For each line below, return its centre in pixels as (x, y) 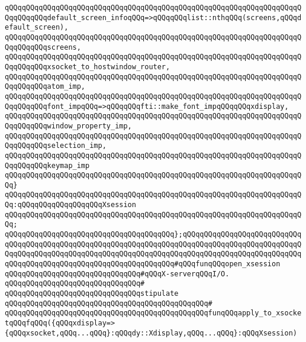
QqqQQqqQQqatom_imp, (45, 87)
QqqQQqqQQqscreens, (43, 47)
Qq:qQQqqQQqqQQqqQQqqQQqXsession (70, 205)
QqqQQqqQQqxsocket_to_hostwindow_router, (88, 67)
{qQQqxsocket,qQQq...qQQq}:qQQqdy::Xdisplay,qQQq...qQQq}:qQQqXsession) (151, 333)
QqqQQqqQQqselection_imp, (56, 146)
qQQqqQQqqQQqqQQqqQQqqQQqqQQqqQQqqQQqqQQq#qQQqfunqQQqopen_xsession (143, 264)
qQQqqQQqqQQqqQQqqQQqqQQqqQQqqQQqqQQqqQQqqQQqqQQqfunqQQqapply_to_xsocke (153, 313)
